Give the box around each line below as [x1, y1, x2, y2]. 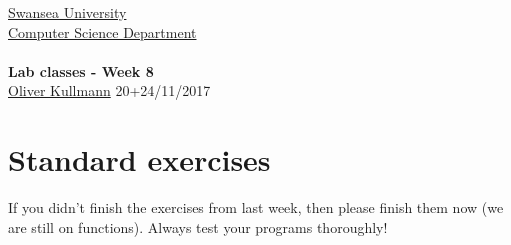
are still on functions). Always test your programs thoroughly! [8, 216, 388, 237]
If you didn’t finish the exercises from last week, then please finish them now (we [8, 197, 504, 218]
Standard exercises [8, 139, 271, 180]
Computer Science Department [8, 21, 197, 42]
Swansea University [8, 2, 127, 22]
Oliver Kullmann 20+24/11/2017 [8, 80, 211, 101]
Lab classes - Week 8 [8, 60, 154, 81]
